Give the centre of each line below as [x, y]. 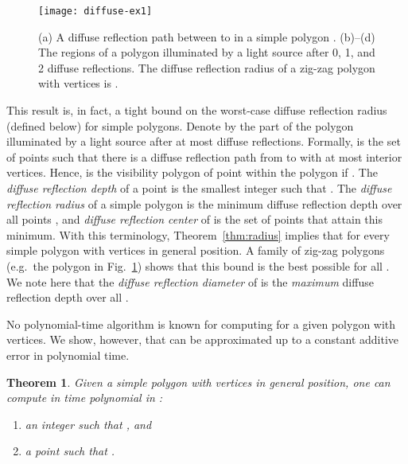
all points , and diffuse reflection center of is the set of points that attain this [194, 219]
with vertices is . [78, 83]
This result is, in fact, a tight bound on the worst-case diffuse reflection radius [197, 110]
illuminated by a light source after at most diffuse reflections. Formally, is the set [204, 141]
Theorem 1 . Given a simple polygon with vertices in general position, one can [198, 382]
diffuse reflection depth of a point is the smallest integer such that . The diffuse [199, 188]
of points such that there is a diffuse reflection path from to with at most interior [204, 156]
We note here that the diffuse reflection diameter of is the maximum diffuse [190, 281]
